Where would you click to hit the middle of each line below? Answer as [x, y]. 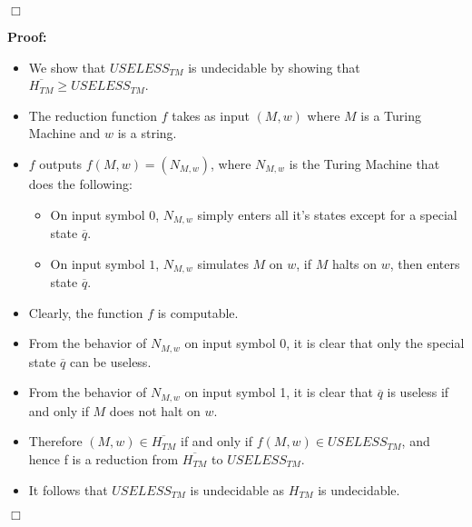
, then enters [425, 263]
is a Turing [391, 115]
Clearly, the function [86, 312]
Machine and [64, 133]
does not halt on [155, 410]
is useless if [418, 392]
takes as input [211, 115]
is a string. [147, 133]
